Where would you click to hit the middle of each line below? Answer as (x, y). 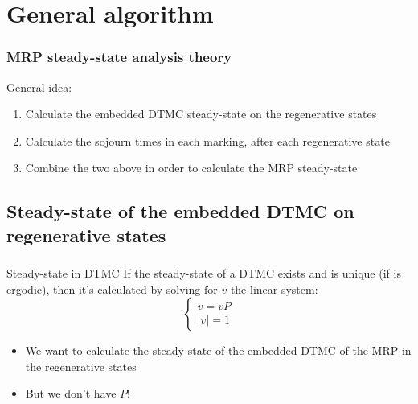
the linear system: (274, 289)
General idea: (39, 87)
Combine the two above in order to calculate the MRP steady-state (191, 168)
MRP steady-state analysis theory (119, 57)
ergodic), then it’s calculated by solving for (112, 289)
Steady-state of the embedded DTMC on (180, 211)
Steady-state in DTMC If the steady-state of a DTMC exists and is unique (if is (204, 273)
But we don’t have (71, 393)
